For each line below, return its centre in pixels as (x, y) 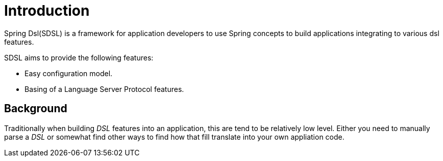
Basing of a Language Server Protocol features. (104, 89)
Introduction (47, 11)
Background (36, 109)
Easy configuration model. (69, 73)
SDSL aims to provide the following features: (79, 57)
